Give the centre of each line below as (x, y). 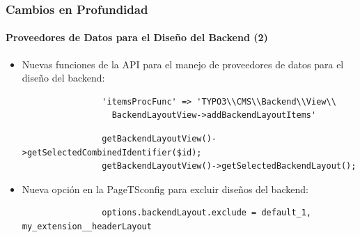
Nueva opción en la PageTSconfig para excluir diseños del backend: (165, 189)
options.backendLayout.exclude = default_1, (207, 213)
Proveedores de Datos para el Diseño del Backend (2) (137, 37)
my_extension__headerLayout (87, 226)
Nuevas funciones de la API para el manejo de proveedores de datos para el (183, 64)
